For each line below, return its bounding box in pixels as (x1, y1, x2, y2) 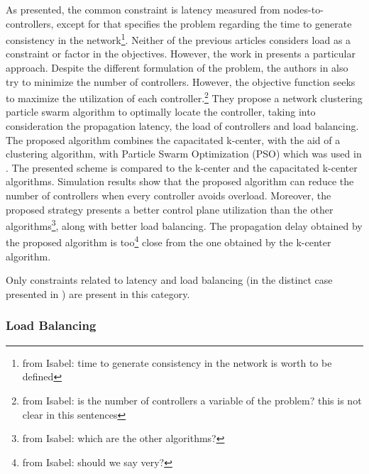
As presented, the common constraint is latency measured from (6, 2, 280, 16)
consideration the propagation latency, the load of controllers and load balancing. (6, 118, 359, 133)
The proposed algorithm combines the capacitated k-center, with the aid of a (6, 132, 341, 147)
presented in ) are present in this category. (6, 286, 190, 301)
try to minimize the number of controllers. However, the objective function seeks (6, 74, 356, 89)
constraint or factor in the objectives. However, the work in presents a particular (6, 46, 356, 61)
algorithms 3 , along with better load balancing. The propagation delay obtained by (6, 216, 363, 233)
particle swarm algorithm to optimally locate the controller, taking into (6, 104, 316, 119)
